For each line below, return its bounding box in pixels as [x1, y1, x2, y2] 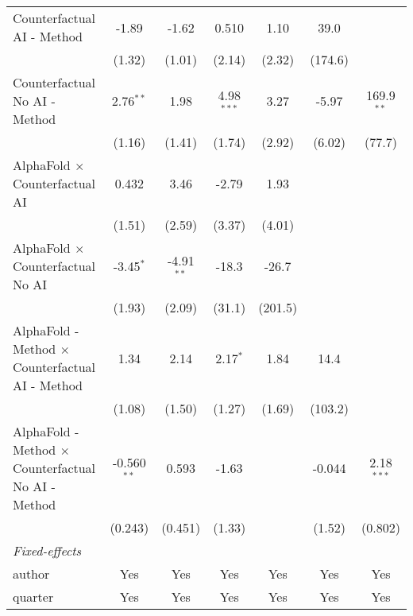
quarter [13, 587, 54, 606]
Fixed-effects [13, 541, 82, 560]
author [13, 564, 50, 583]
